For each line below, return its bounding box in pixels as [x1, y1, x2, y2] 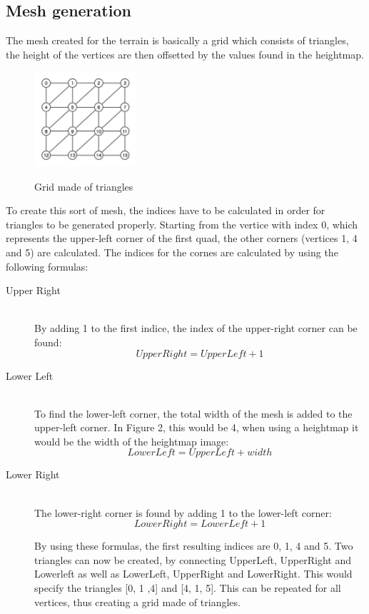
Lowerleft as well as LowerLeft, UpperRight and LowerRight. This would [34, 566, 353, 581]
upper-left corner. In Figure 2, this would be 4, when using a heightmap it [34, 420, 359, 435]
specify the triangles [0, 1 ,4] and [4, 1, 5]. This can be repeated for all [34, 580, 341, 595]
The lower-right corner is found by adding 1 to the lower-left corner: [34, 505, 332, 520]
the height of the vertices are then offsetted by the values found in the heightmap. [6, 46, 364, 61]
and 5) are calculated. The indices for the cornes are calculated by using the [6, 244, 338, 259]
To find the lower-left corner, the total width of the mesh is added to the [34, 406, 353, 421]
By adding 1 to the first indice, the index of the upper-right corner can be [34, 321, 358, 336]
